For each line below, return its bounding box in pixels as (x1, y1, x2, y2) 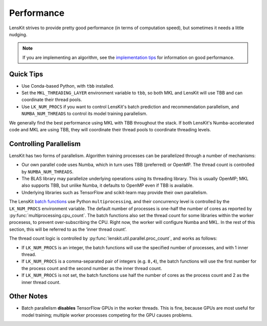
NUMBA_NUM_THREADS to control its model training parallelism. (21, 110, 148, 116)
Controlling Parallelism (9, 139, 81, 148)
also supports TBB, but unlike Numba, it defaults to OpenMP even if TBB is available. (21, 182, 194, 188)
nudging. (9, 31, 27, 37)
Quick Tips (9, 70, 44, 78)
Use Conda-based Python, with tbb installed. (21, 83, 114, 89)
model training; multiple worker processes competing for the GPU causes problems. (21, 312, 193, 318)
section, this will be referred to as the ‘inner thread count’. (9, 226, 127, 232)
